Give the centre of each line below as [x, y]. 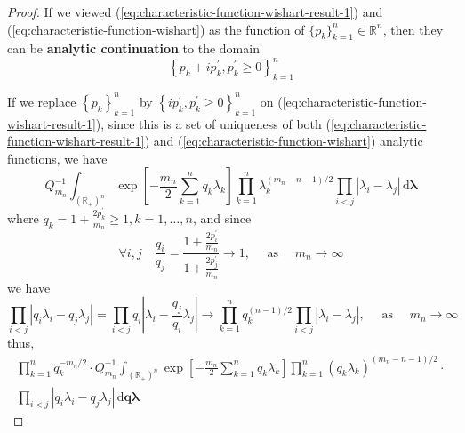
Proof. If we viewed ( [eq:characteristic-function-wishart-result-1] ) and [195, 12]
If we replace [42, 101]
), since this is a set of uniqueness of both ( [213, 123]
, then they [413, 29]
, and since [222, 218]
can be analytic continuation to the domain [133, 48]
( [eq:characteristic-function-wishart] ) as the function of [156, 29]
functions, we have [57, 158]
